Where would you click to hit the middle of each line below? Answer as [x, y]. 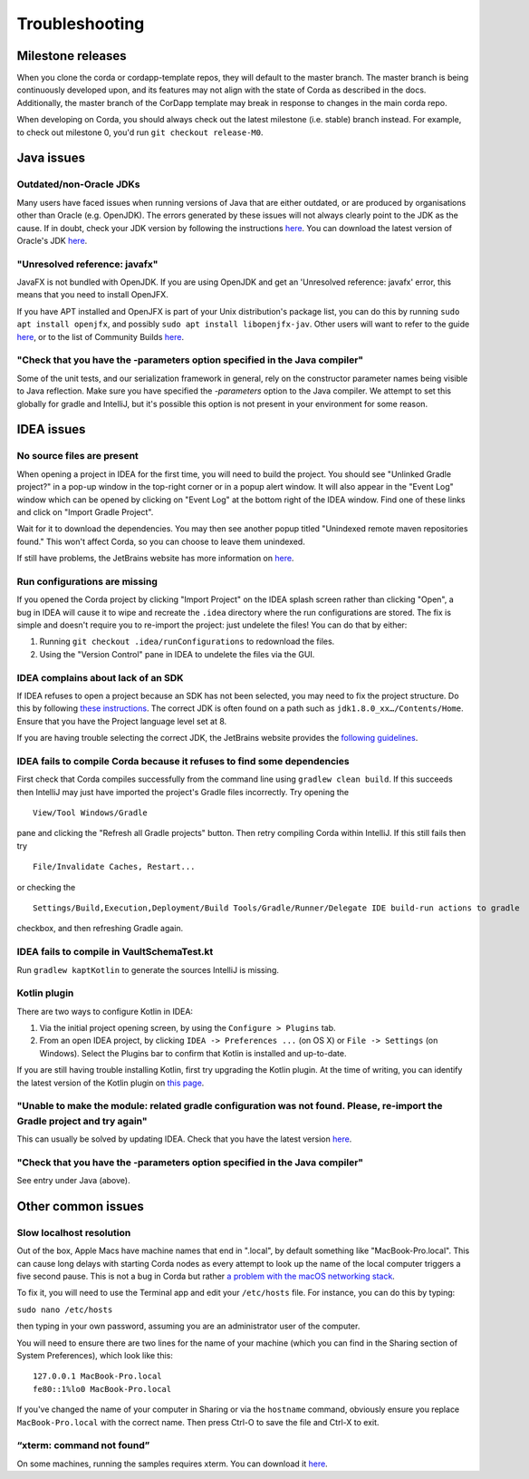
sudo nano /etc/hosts [65, 1309]
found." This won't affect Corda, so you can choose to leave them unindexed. [161, 541]
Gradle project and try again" [82, 1121]
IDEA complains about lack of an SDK [100, 677]
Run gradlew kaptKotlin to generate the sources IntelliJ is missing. [148, 969]
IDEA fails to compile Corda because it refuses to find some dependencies [183, 761]
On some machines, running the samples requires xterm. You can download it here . [172, 1464]
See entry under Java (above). [73, 1181]
